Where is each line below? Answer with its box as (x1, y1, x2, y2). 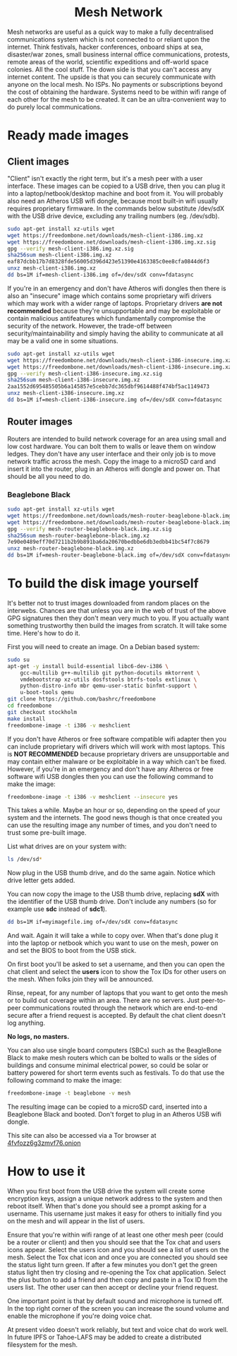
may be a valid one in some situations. (7, 336, 119, 345)
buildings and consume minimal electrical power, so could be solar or (7, 1061, 209, 1070)
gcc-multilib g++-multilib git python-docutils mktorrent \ (20, 669, 200, 677)
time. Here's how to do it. (7, 629, 80, 637)
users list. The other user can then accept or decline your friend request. (7, 1283, 219, 1292)
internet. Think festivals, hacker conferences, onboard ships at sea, (7, 42, 203, 51)
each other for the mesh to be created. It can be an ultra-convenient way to (7, 95, 227, 103)
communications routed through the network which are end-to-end (22, 1004, 218, 1012)
